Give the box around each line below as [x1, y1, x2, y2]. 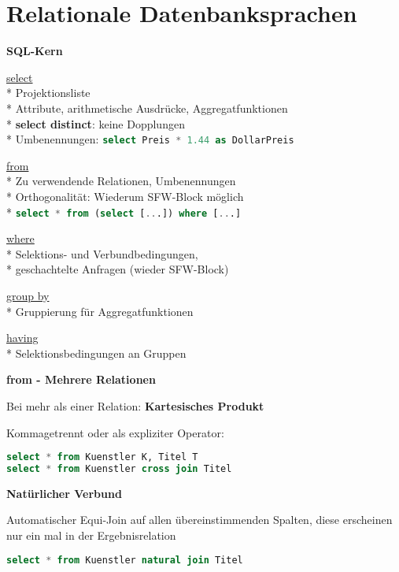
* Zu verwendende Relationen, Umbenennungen [6, 173, 236, 189]
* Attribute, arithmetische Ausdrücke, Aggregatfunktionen [6, 99, 288, 116]
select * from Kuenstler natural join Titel [6, 554, 243, 566]
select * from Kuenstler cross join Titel [6, 463, 232, 474]
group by [6, 287, 50, 303]
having [6, 329, 39, 346]
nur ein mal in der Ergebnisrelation [6, 527, 176, 544]
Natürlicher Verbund [6, 485, 122, 501]
